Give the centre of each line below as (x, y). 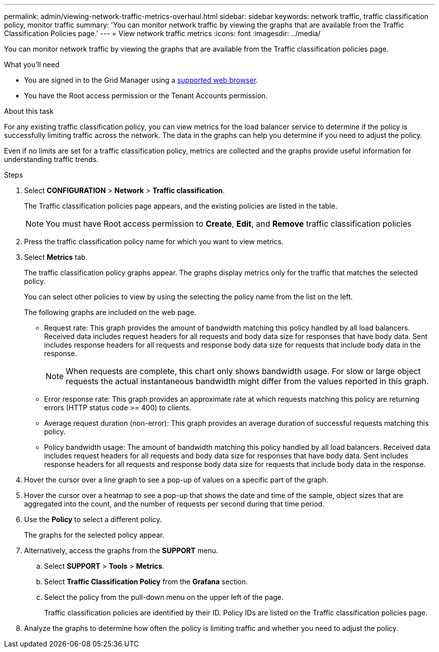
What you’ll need (32, 64)
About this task (29, 111)
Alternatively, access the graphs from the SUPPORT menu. (121, 550)
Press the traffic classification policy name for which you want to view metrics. (154, 241)
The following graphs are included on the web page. (110, 312)
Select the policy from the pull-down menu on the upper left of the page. (164, 597)
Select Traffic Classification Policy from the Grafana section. (146, 582)
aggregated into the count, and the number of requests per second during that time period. (174, 504)
